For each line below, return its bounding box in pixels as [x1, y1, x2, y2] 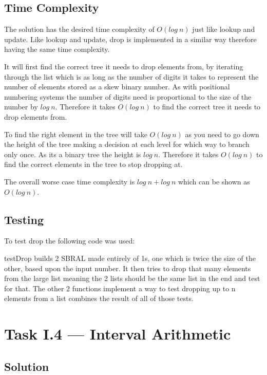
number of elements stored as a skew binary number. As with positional [4, 81, 230, 92]
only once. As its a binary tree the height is [4, 148, 141, 159]
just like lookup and [192, 24, 255, 34]
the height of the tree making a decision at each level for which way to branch [4, 139, 250, 149]
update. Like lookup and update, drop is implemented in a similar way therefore [4, 33, 257, 44]
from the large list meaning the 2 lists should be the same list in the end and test [4, 273, 260, 284]
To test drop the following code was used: [4, 235, 135, 246]
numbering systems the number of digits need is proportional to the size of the [4, 91, 252, 102]
